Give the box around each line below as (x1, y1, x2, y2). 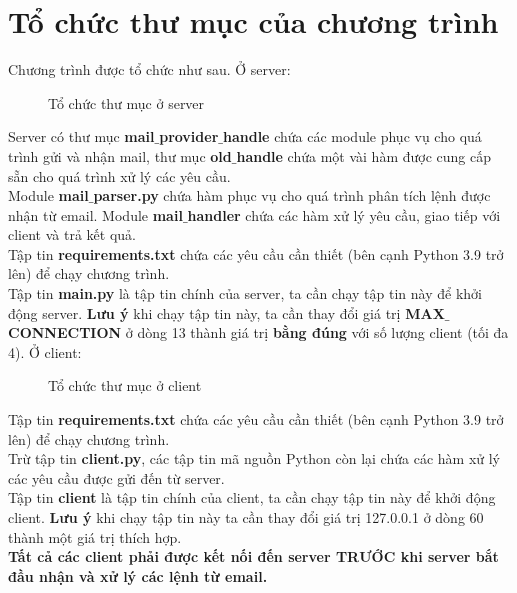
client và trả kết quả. (8, 224, 136, 245)
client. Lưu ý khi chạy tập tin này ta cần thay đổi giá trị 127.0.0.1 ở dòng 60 (8, 507, 484, 527)
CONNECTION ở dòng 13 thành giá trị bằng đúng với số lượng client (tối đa (8, 322, 509, 343)
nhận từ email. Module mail (8, 204, 183, 225)
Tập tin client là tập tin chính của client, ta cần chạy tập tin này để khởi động (8, 487, 496, 508)
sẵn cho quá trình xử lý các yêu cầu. (8, 165, 231, 186)
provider (159, 126, 219, 147)
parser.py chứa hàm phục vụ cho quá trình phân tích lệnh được (93, 185, 491, 206)
